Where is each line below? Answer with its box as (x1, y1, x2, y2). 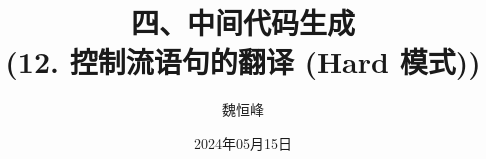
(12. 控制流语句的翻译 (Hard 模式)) (5, 41, 481, 82)
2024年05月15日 (194, 132, 292, 153)
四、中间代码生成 (130, 2, 355, 43)
